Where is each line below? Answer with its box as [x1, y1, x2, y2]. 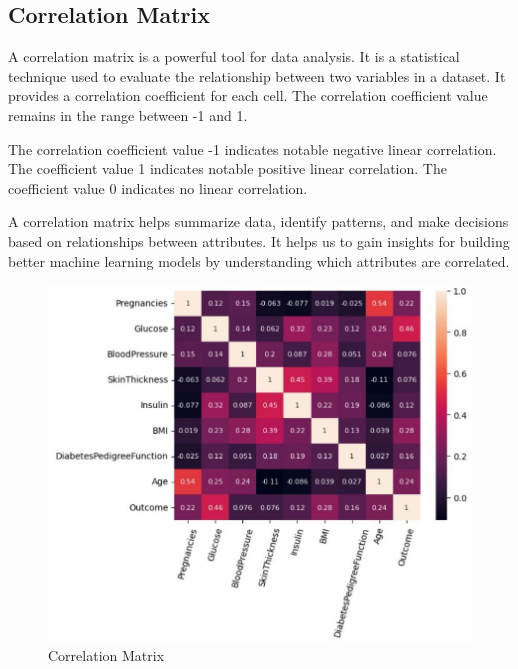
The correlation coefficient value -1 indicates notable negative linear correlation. [8, 138, 497, 159]
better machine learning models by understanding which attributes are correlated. [8, 250, 510, 271]
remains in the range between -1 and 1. [8, 104, 248, 125]
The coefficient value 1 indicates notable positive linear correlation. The [8, 158, 447, 179]
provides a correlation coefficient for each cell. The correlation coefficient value [8, 85, 488, 106]
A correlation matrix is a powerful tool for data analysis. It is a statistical [8, 46, 460, 67]
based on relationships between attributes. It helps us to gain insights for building [8, 230, 510, 251]
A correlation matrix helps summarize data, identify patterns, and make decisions [8, 211, 509, 232]
